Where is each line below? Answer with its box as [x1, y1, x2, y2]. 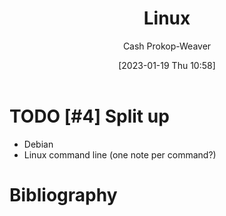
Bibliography [9, 183, 118, 206]
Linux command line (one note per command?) [23, 148, 217, 161]
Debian [23, 138, 54, 150]
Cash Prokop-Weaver [122, 40, 212, 52]
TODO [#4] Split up [9, 105, 170, 127]
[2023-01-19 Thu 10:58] [118, 59, 216, 71]
